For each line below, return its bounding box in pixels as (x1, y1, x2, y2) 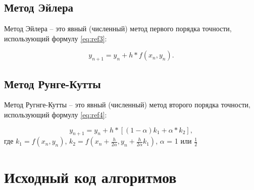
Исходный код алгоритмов (4, 166, 177, 187)
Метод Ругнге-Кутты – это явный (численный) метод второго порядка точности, (4, 99, 250, 110)
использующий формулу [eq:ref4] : (4, 109, 107, 119)
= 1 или (167, 136, 192, 146)
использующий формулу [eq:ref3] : (4, 33, 107, 43)
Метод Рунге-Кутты (4, 76, 101, 91)
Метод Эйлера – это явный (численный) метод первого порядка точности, (4, 23, 232, 34)
